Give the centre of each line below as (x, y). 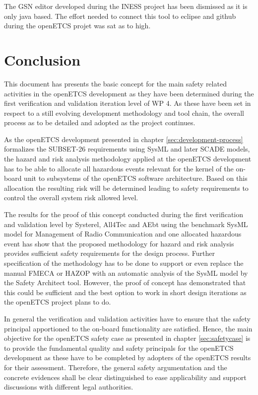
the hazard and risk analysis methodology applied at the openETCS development (128, 159)
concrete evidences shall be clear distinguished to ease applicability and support (125, 377)
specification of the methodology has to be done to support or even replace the (124, 263)
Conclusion (42, 59)
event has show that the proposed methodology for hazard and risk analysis (119, 243)
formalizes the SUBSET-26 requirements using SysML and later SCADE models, (127, 149)
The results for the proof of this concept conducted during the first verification (124, 214)
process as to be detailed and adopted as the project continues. (100, 122)
